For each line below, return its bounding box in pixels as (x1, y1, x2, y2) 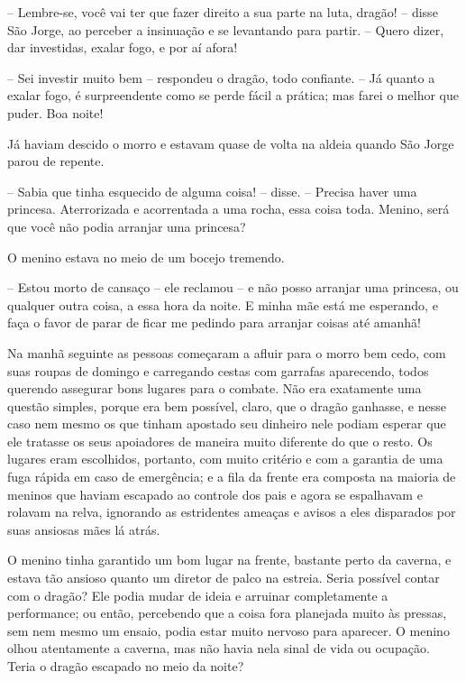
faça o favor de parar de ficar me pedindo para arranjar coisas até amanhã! (7, 313, 421, 332)
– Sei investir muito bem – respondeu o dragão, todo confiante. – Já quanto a (7, 68, 435, 87)
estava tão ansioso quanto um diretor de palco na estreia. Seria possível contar (7, 568, 440, 587)
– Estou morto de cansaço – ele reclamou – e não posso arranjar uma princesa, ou (7, 278, 459, 297)
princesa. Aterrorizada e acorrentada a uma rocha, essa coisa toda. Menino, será (7, 199, 450, 218)
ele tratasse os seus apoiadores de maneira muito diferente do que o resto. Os (7, 431, 433, 450)
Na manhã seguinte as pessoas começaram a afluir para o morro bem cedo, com (7, 343, 446, 362)
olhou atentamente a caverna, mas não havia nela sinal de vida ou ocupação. (7, 639, 430, 658)
